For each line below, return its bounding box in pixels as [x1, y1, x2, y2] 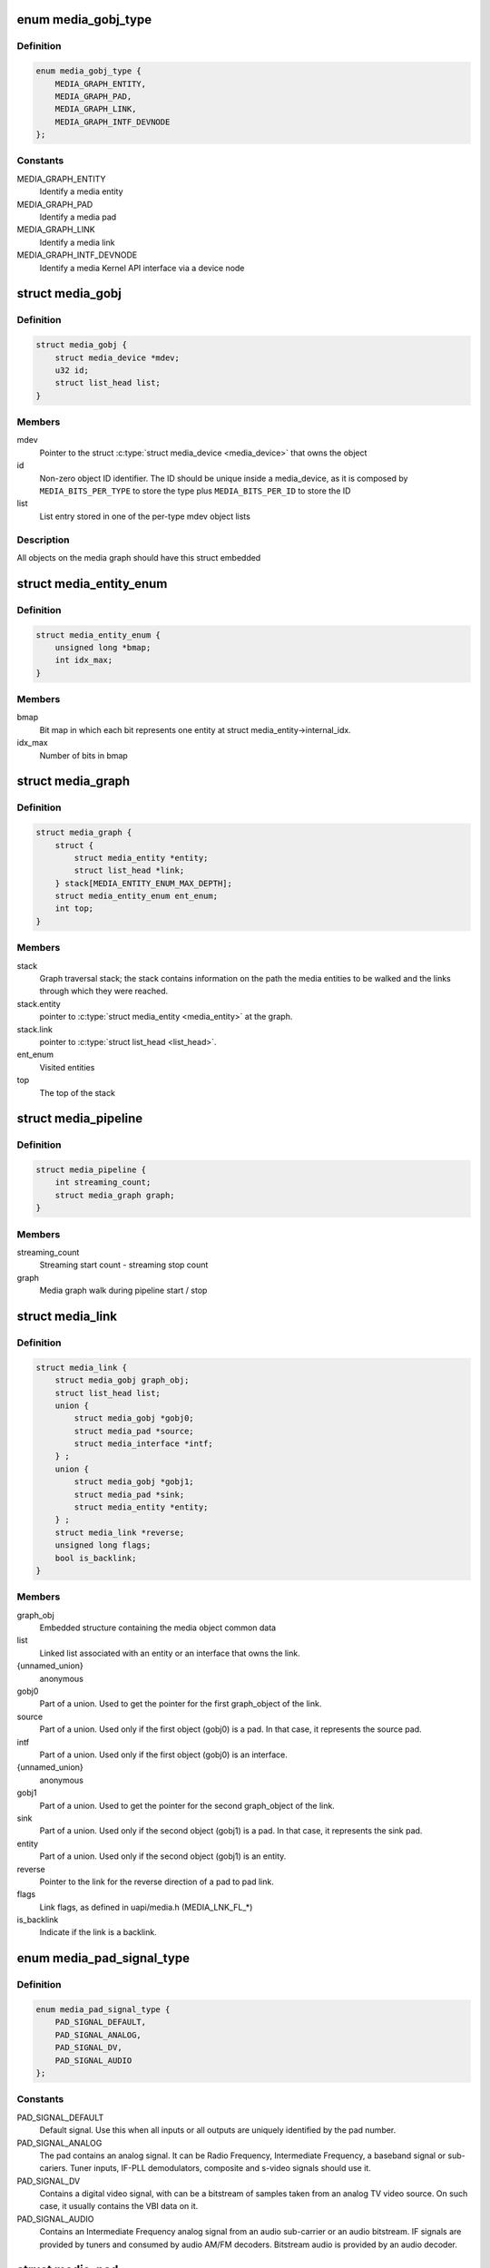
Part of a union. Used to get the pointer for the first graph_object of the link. [39, 1698, 322, 1709]
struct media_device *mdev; [54, 352, 181, 363]
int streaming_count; [54, 1178, 152, 1188]
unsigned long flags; [54, 1540, 152, 1550]
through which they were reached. [39, 985, 169, 997]
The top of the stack [39, 1087, 115, 1098]
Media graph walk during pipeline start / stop [39, 1285, 208, 1296]
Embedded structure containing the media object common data [39, 1622, 277, 1633]
